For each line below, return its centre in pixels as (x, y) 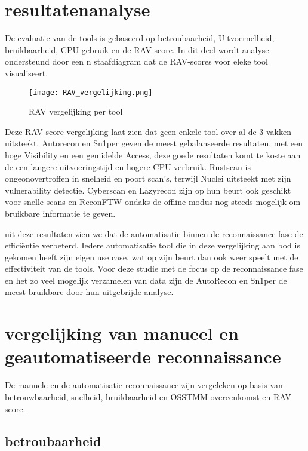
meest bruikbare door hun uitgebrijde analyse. (89, 292)
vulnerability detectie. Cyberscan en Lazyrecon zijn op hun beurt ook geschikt (148, 190)
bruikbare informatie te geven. (60, 213)
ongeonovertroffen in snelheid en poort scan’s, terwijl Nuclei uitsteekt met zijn (148, 178)
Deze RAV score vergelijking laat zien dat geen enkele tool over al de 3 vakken (148, 131)
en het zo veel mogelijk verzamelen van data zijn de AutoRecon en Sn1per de (146, 280)
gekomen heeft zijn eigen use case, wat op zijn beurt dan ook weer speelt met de (152, 257)
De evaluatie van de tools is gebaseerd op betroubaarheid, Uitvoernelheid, (140, 38)
